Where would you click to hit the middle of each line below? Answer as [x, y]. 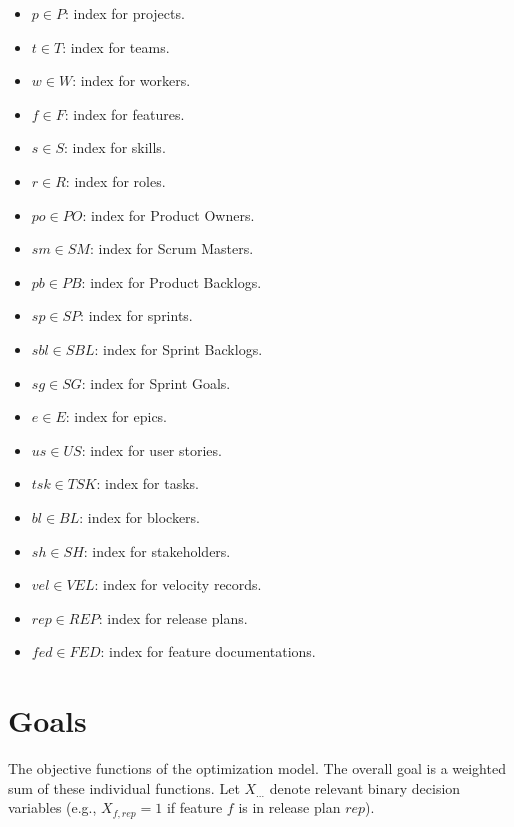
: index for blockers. [140, 516]
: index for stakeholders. [157, 550]
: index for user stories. [151, 449]
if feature [194, 807]
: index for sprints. [136, 315]
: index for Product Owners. [168, 214]
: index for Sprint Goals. [156, 382]
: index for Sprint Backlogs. [178, 348]
